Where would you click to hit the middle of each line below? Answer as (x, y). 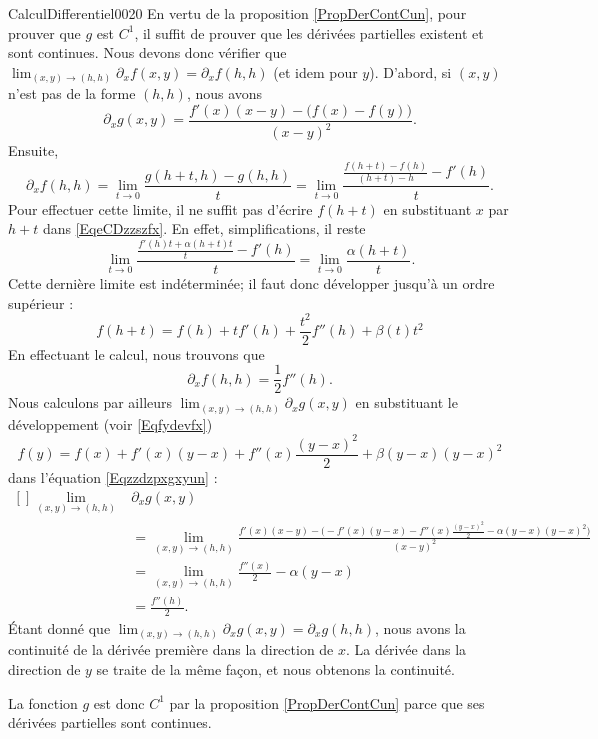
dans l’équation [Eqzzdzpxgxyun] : (113, 477)
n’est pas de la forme (72, 93)
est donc (119, 702)
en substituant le (406, 402)
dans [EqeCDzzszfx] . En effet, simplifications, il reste (204, 228)
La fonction (43, 702)
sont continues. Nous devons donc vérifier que (147, 52)
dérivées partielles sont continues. (110, 722)
